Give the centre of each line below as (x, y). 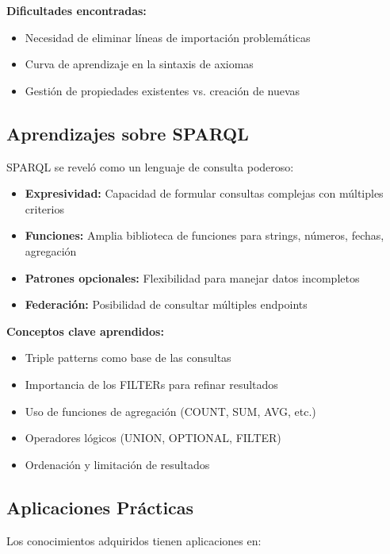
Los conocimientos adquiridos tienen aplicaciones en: (134, 540)
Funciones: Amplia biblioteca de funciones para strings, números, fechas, (205, 235)
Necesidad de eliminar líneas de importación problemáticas (168, 37)
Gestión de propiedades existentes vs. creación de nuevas (162, 90)
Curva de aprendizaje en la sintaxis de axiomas (139, 64)
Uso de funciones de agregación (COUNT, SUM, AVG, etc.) (170, 411)
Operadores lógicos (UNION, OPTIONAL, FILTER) (153, 438)
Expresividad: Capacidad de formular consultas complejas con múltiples (204, 193)
